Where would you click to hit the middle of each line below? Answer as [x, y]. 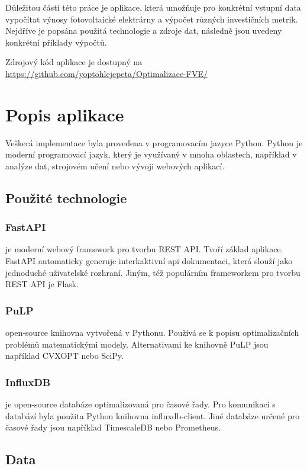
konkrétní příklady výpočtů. [56, 42]
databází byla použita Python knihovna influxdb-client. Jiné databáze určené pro [153, 415]
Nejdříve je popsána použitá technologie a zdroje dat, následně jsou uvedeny [144, 30]
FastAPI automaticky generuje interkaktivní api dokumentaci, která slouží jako [149, 261]
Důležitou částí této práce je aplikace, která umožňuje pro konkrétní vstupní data [153, 7]
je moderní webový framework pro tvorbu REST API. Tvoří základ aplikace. [144, 249]
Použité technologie [66, 197]
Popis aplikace [65, 114]
